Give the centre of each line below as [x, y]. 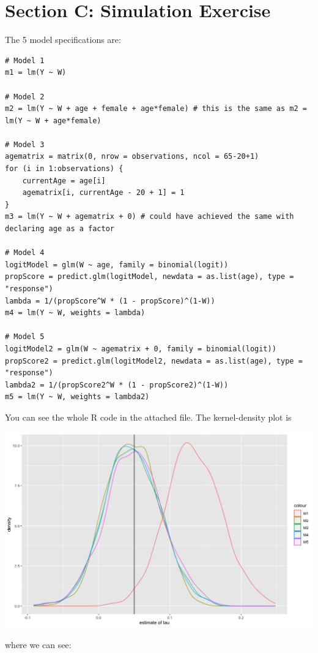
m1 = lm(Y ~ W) [36, 73]
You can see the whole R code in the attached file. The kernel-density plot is [148, 417]
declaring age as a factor [60, 229]
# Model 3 [25, 144]
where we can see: [38, 644]
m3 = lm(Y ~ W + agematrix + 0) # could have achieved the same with [150, 217]
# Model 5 [25, 337]
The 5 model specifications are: [63, 40]
